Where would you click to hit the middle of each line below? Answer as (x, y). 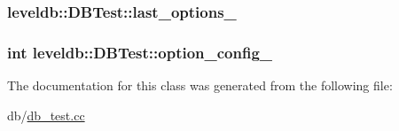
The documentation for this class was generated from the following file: (200, 85)
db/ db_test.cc (46, 115)
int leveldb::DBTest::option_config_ (140, 52)
